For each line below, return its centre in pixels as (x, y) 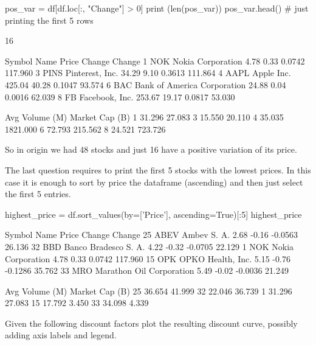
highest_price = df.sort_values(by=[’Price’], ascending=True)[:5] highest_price (153, 214)
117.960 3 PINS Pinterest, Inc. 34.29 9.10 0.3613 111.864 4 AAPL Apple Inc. (148, 73)
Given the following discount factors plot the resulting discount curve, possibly (151, 323)
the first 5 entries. (38, 194)
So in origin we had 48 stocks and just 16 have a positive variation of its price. (151, 149)
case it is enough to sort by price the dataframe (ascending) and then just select (154, 182)
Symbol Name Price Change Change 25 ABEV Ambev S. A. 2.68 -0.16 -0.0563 (152, 235)
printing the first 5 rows (49, 20)
